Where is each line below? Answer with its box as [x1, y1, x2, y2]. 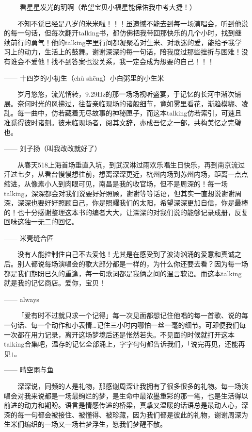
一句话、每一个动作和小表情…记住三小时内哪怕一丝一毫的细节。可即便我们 [4, 320, 239, 330]
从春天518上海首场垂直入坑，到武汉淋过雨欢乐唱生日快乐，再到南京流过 [17, 159, 245, 169]
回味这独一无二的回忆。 [4, 216, 79, 227]
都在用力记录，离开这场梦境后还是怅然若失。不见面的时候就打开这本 [17, 329, 235, 339]
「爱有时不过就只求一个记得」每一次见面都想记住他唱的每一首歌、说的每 [17, 310, 248, 320]
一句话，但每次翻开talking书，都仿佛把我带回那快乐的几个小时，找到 [17, 28, 235, 38]
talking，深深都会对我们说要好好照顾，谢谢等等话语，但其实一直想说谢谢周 [4, 188, 242, 198]
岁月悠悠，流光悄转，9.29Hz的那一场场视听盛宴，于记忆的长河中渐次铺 [17, 89, 241, 99]
